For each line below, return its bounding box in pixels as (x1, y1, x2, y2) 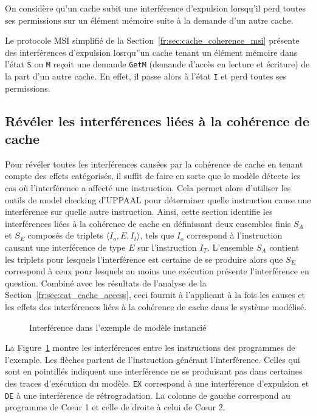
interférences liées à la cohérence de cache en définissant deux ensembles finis (5, 217, 291, 229)
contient (269, 241, 300, 254)
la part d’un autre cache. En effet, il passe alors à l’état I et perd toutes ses (5, 70, 287, 83)
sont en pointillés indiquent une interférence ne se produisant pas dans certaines (5, 365, 303, 378)
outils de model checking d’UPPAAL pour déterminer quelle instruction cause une (5, 193, 311, 206)
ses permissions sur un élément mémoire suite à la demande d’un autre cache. (5, 13, 294, 26)
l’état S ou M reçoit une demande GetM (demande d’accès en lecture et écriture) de (5, 58, 310, 70)
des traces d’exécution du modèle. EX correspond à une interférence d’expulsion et (5, 376, 309, 389)
